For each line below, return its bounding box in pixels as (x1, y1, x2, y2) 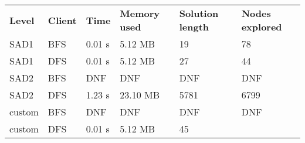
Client (48, 13, 77, 27)
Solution (179, 6, 219, 20)
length (179, 20, 209, 33)
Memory (120, 6, 160, 20)
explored (241, 20, 282, 33)
